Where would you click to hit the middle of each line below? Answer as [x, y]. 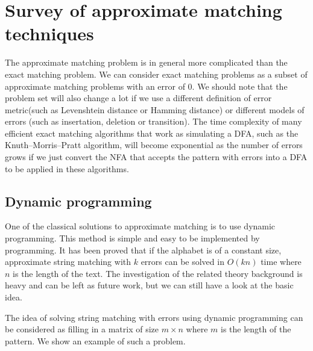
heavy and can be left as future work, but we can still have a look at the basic [149, 285]
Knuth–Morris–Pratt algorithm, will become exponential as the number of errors [154, 145]
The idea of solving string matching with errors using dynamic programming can [154, 317]
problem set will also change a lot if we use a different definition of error [138, 98]
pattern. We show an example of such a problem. [95, 340]
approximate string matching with [68, 262]
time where [281, 262]
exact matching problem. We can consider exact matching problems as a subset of [156, 74]
